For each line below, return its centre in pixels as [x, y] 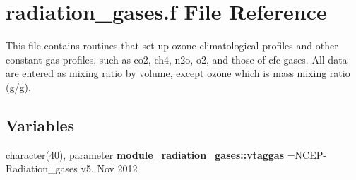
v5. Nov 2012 [109, 168]
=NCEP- [307, 154]
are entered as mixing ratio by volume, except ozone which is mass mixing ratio [178, 73]
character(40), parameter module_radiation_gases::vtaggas [145, 154]
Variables [40, 125]
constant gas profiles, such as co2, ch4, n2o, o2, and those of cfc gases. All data [177, 59]
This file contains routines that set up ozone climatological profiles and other [172, 46]
